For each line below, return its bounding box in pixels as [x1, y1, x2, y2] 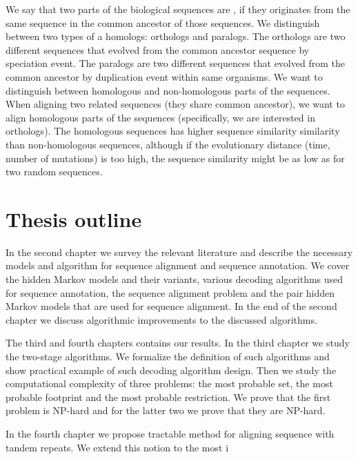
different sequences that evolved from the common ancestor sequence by [6, 42, 310, 57]
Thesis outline [6, 204, 142, 233]
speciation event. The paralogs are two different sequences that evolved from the [6, 56, 345, 70]
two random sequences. [6, 164, 103, 179]
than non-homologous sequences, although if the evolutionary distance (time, [6, 137, 330, 151]
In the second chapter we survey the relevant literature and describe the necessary [6, 244, 353, 259]
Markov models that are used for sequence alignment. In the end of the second [6, 299, 337, 313]
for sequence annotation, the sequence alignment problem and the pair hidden [6, 285, 335, 300]
